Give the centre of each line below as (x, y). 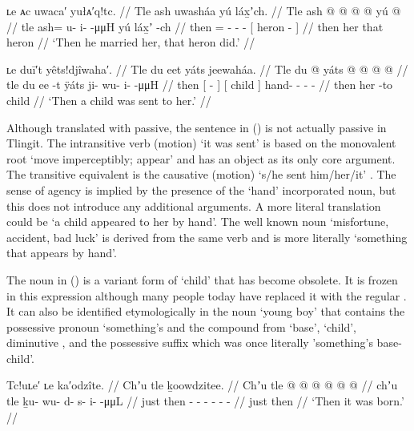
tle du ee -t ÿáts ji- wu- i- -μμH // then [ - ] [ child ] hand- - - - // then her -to (200, 85)
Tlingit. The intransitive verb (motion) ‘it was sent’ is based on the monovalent (201, 143)
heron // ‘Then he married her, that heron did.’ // (131, 42)
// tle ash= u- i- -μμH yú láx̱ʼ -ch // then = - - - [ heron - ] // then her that (195, 26)
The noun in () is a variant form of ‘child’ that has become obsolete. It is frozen (202, 279)
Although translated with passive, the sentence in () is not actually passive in (197, 127)
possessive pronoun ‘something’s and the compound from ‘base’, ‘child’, (181, 326)
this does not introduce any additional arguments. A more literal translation (194, 205)
